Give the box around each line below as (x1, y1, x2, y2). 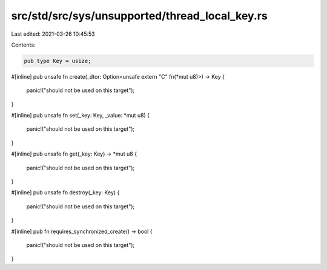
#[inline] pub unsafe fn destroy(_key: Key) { (11, 189, 120, 196)
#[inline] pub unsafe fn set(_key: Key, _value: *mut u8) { (11, 112, 150, 119)
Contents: (11, 41, 36, 48)
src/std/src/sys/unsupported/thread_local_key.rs (11, 9, 268, 22)
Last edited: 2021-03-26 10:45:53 (11, 30, 95, 38)
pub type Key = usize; (24, 58, 91, 64)
